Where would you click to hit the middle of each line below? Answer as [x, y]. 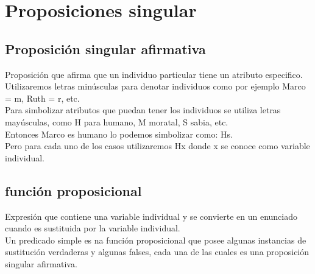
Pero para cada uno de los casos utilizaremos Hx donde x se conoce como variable [157, 146]
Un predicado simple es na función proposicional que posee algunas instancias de [156, 240]
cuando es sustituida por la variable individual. [93, 228]
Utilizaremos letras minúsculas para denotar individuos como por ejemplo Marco [155, 86]
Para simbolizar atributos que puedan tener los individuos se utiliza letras [143, 110]
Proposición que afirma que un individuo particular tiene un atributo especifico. [154, 74]
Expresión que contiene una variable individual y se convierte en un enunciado [151, 216]
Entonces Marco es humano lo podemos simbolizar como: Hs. [119, 134]
